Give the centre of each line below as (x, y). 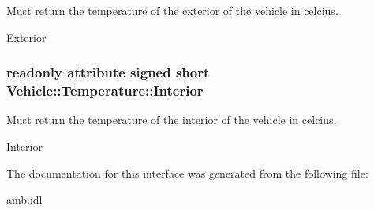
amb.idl (24, 199)
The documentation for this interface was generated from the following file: (187, 172)
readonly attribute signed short (108, 72)
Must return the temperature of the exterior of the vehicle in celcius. (172, 10)
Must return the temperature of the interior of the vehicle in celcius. (172, 120)
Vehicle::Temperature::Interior (105, 90)
